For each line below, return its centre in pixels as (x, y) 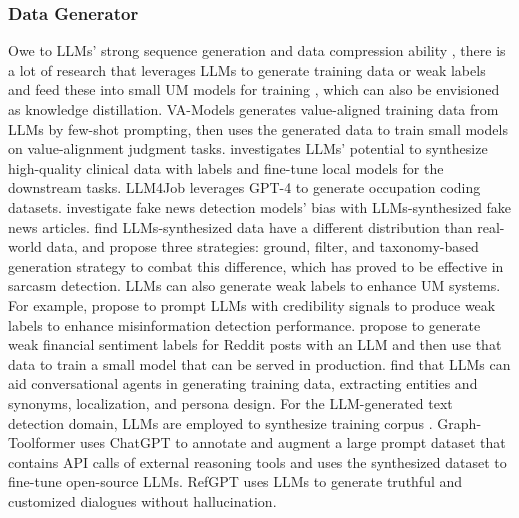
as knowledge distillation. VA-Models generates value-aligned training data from (253, 109)
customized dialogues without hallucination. (142, 500)
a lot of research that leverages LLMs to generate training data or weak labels (247, 69)
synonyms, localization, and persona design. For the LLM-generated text (230, 402)
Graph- (459, 422)
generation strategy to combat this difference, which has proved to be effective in (256, 265)
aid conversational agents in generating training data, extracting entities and (243, 383)
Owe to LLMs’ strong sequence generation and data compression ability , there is (257, 50)
